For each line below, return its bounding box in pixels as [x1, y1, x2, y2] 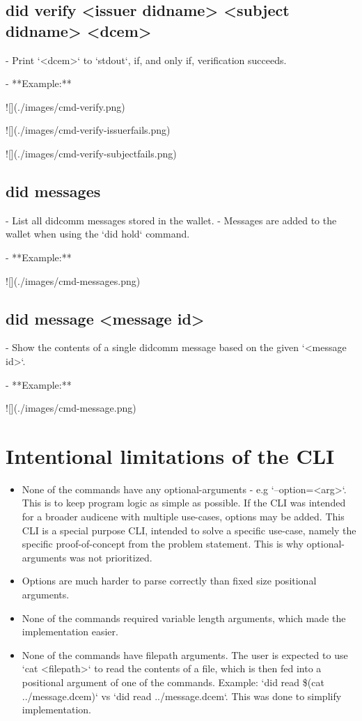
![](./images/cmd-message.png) [6, 401, 136, 415]
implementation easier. [22, 624, 118, 639]
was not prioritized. [69, 550, 152, 564]
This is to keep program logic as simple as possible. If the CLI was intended [22, 495, 346, 510]
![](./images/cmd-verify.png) [6, 99, 125, 114]
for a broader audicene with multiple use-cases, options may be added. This [22, 509, 345, 524]
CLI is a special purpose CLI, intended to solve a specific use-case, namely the [22, 522, 356, 537]
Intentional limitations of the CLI [6, 441, 335, 470]
